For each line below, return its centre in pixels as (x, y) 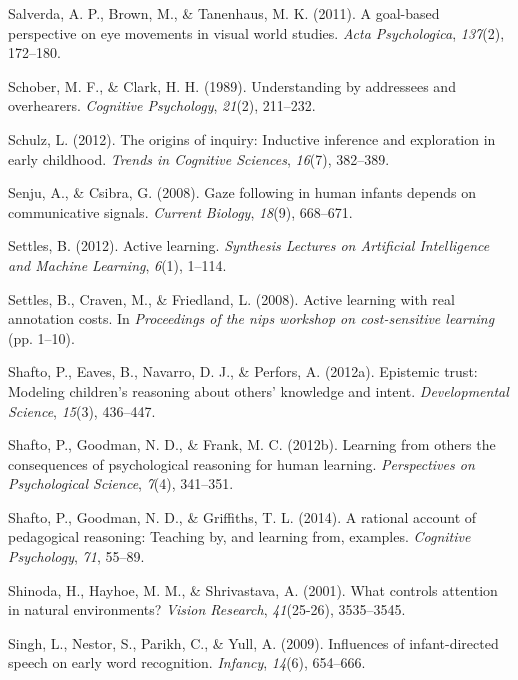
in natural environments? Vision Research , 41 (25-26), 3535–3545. (207, 609)
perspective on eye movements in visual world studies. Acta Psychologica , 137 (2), (256, 32)
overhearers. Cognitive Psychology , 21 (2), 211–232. (162, 105)
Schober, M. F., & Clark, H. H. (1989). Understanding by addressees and (232, 85)
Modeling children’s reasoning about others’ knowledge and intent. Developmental (258, 390)
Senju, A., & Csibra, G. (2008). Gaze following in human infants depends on (242, 192)
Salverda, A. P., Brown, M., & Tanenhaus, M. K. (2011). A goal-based (224, 13)
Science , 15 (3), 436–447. (82, 410)
